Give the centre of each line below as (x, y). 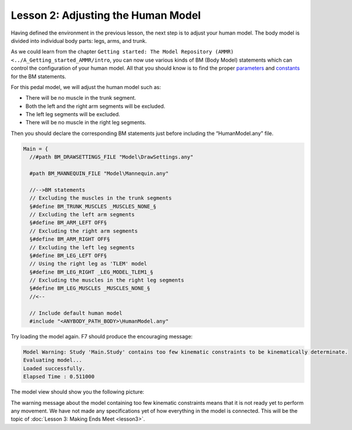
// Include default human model (76, 313)
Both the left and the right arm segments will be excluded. (95, 106)
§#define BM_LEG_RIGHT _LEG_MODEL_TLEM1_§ (92, 272)
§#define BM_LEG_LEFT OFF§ (68, 255)
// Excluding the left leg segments (82, 247)
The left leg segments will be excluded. (73, 114)
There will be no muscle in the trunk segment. (81, 98)
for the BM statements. (39, 76)
